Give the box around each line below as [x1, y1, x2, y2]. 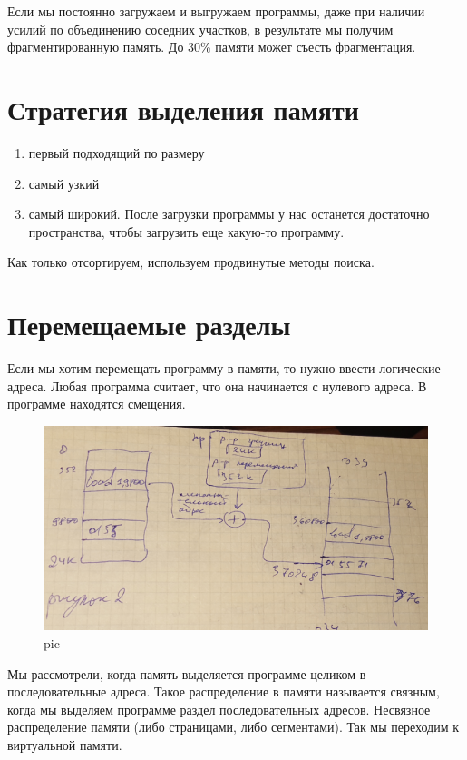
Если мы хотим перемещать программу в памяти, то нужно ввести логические [7, 359, 441, 377]
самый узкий [28, 173, 100, 192]
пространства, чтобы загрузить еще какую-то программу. [28, 222, 345, 241]
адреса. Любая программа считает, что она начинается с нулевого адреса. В [7, 376, 427, 395]
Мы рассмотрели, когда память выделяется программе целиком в [7, 664, 366, 683]
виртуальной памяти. [7, 735, 122, 754]
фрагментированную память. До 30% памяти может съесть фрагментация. [7, 37, 416, 56]
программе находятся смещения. [7, 394, 186, 413]
